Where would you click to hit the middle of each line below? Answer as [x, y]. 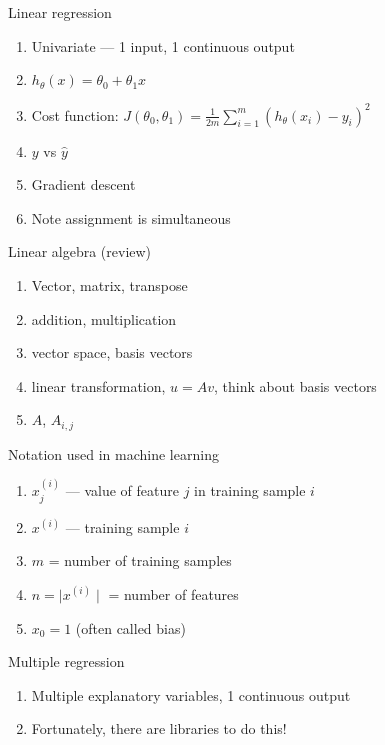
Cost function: [75, 114]
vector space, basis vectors [112, 352]
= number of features [173, 593]
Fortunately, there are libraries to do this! [159, 728]
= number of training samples [140, 560]
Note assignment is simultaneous [131, 217]
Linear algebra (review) [80, 251]
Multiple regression [66, 661]
